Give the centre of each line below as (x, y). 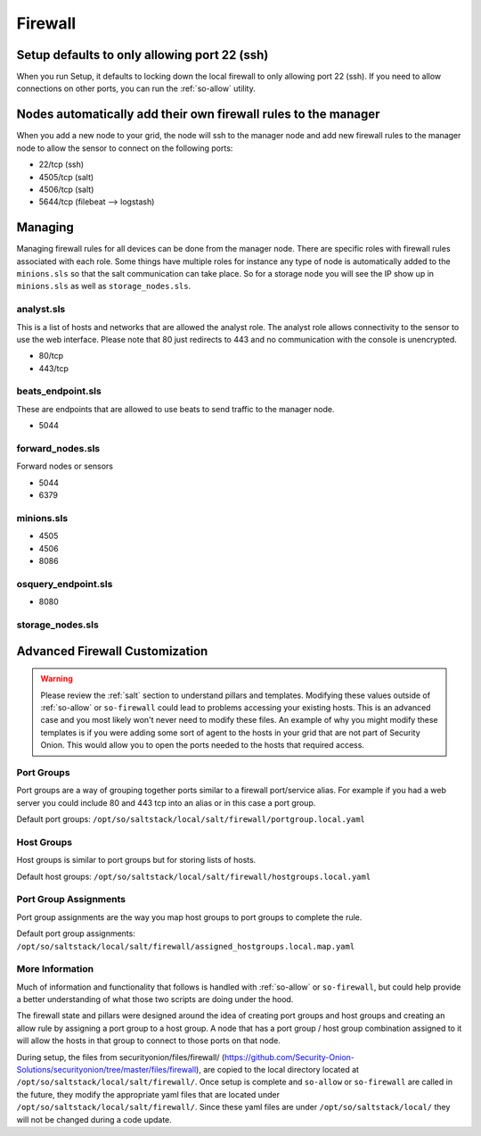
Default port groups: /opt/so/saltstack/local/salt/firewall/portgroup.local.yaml (191, 819)
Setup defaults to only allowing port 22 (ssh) (143, 55)
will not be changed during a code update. (94, 1119)
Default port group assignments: (76, 933)
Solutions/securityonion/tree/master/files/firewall (106, 1070)
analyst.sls (41, 310)
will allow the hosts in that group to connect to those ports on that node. (148, 1041)
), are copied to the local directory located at (278, 1070)
